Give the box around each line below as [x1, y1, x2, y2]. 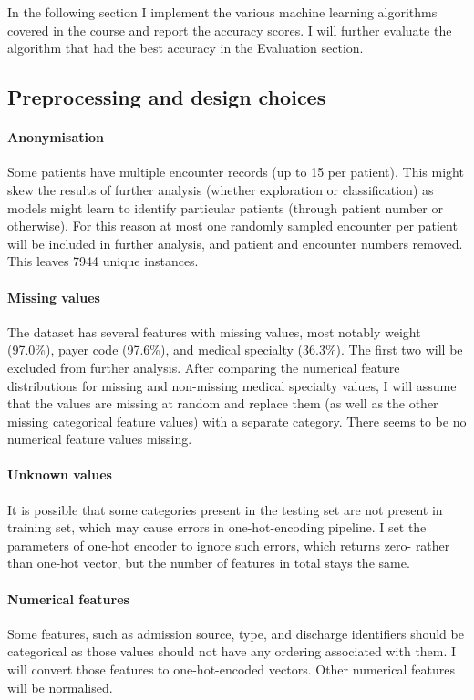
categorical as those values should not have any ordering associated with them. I [7, 642, 457, 661]
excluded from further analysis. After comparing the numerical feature [7, 357, 400, 376]
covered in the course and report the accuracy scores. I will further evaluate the [7, 20, 452, 39]
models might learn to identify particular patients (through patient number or [7, 198, 444, 217]
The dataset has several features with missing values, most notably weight [7, 322, 421, 341]
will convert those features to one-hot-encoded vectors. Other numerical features [7, 660, 455, 679]
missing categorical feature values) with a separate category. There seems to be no [7, 411, 467, 430]
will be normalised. [7, 677, 113, 696]
